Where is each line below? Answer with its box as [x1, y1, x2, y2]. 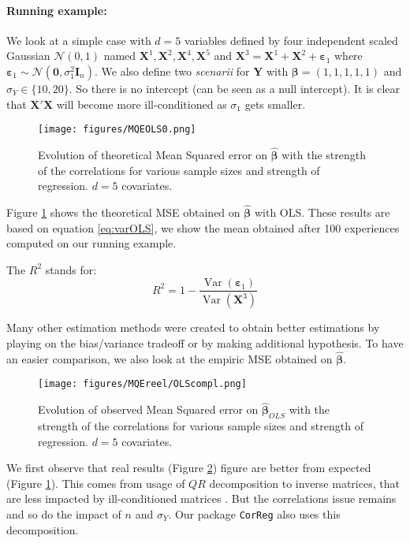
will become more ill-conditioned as [56, 95, 227, 112]
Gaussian [6, 47, 50, 64]
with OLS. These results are [254, 204, 390, 221]
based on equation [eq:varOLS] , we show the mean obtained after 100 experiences [6, 219, 400, 236]
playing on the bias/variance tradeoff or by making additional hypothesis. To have [6, 334, 404, 351]
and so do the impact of [6, 505, 121, 522]
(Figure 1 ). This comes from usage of [6, 474, 185, 491]
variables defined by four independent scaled [184, 32, 398, 48]
